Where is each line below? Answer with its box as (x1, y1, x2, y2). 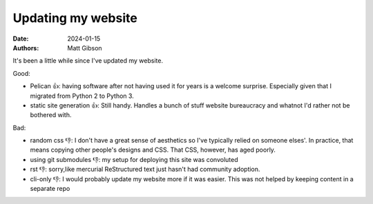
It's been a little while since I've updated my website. (12, 57, 164, 65)
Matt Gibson (67, 43, 103, 52)
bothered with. (30, 111, 72, 119)
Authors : (12, 43, 39, 52)
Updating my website (12, 10, 137, 25)
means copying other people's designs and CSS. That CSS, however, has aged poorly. (30, 145, 276, 154)
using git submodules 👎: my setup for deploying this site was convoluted (30, 155, 238, 163)
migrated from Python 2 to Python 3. (30, 92, 134, 100)
